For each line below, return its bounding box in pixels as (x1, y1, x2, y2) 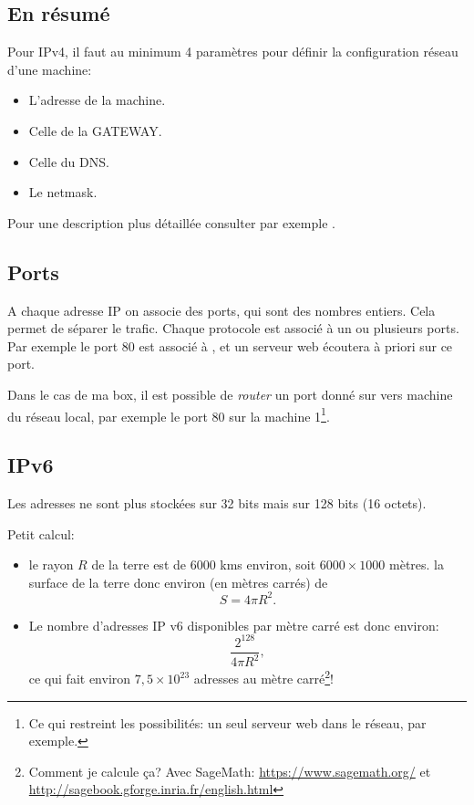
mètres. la (389, 555, 444, 574)
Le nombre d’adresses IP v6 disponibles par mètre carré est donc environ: (28, 615, 439, 634)
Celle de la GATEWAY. (28, 120, 162, 140)
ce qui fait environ (28, 669, 131, 688)
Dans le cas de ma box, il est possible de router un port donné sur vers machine (7, 384, 453, 403)
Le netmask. (28, 183, 98, 202)
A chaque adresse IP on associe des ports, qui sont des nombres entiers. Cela (7, 300, 436, 319)
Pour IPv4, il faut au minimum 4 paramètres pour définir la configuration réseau (7, 42, 459, 61)
